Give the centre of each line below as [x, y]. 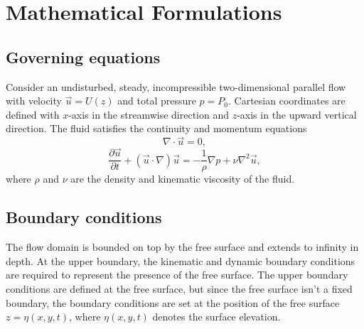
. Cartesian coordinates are [287, 101]
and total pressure [157, 101]
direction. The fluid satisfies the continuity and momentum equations [156, 128]
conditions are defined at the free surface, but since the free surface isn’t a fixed [179, 289]
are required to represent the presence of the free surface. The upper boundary [177, 275]
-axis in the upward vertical [297, 114]
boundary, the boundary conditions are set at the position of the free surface [173, 302]
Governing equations [83, 56]
